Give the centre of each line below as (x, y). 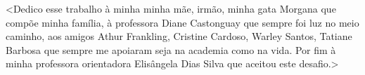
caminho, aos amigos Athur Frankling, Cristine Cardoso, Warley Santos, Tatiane (179, 36)
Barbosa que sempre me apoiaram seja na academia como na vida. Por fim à (171, 49)
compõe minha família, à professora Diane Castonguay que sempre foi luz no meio (182, 22)
